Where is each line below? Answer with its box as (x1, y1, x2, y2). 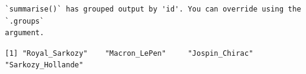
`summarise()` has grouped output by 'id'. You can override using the (5, 5, 301, 13)
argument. (5, 29, 44, 38)
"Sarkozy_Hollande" (5, 61, 83, 70)
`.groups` (5, 16, 44, 25)
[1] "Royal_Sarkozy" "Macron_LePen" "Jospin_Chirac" (5, 49, 254, 58)
